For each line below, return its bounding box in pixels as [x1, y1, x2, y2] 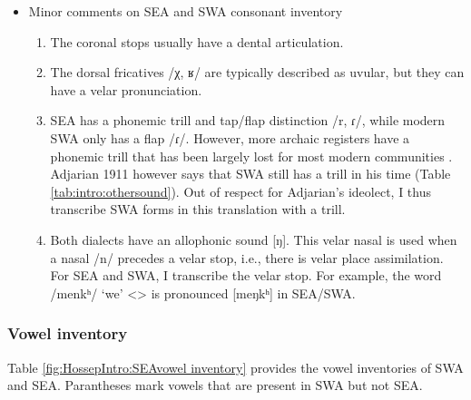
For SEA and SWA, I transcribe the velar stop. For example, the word [50, 266, 442, 285]
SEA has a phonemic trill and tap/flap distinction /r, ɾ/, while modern [50, 111, 446, 130]
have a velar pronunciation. [50, 80, 202, 99]
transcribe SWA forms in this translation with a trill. [50, 200, 346, 219]
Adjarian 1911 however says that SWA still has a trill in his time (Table [50, 164, 451, 183]
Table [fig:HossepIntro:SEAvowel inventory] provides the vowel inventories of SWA [7, 357, 464, 376]
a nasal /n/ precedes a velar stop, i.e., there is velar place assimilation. [50, 248, 444, 267]
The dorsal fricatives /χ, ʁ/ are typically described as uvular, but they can [50, 63, 465, 82]
